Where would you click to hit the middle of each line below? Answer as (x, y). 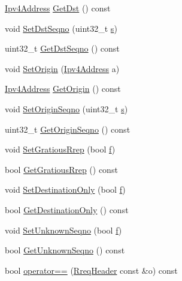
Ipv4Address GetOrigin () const (63, 89)
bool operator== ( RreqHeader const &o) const (91, 270)
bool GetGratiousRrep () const (61, 169)
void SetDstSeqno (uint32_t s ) (61, 28)
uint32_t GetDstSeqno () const (62, 48)
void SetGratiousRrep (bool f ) (60, 149)
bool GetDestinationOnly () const (67, 209)
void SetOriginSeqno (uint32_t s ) (66, 108)
